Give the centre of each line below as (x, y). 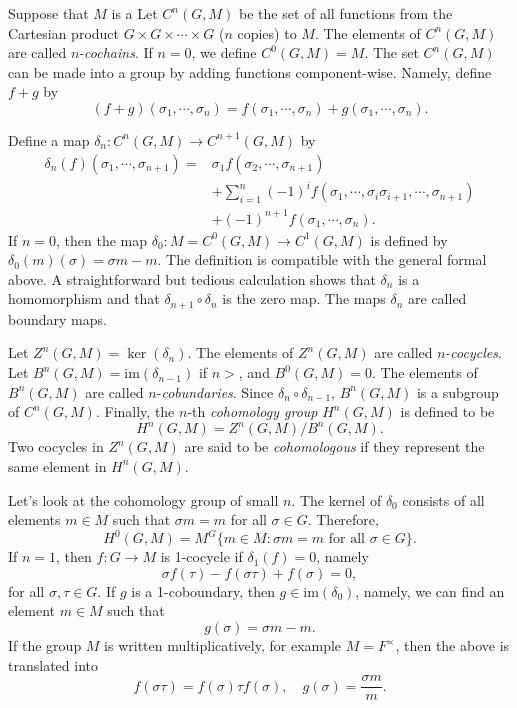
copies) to (267, 32)
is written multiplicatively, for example (223, 645)
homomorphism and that (84, 298)
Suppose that (48, 13)
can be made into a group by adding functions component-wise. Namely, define (250, 71)
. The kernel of (336, 499)
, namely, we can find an (430, 590)
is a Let (134, 13)
